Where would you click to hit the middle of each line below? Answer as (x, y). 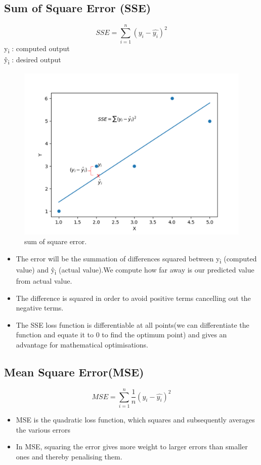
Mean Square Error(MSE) (74, 372)
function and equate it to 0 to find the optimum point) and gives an (121, 335)
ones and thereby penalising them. (69, 456)
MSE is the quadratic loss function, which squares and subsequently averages (135, 419)
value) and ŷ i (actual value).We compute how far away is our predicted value (135, 270)
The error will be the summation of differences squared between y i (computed (136, 259)
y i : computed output (37, 49)
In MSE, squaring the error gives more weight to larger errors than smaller (132, 447)
